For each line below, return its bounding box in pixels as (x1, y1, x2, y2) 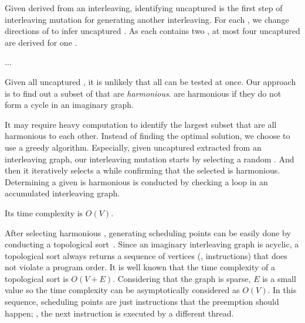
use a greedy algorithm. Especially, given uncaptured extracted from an (5, 141, 262, 153)
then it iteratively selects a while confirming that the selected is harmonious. (5, 164, 280, 176)
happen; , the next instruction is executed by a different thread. (5, 307, 234, 319)
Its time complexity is (5, 206, 83, 219)
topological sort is (5, 272, 69, 284)
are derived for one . (5, 36, 77, 48)
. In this (267, 284, 297, 296)
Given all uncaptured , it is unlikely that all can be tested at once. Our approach (5, 75, 296, 87)
